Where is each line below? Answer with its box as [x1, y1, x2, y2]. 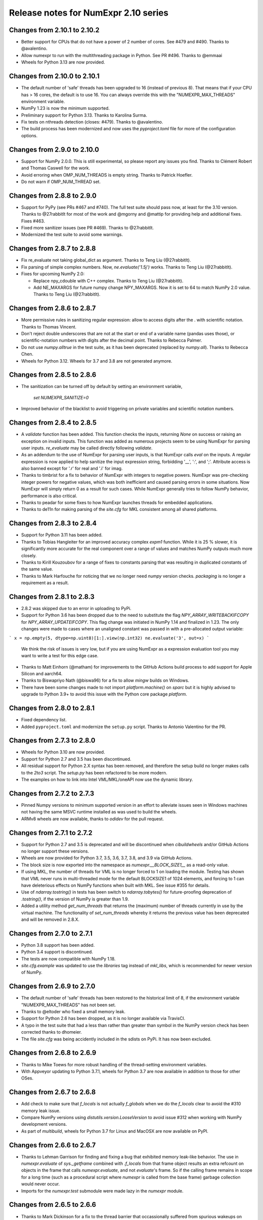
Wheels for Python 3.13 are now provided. [21, 59, 105, 65]
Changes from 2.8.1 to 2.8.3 [9, 592, 95, 601]
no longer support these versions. [21, 848, 90, 854]
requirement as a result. [21, 580, 69, 586]
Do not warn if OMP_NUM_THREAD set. [21, 179, 101, 184]
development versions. [21, 1121, 67, 1127]
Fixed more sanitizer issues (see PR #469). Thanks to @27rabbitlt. [21, 225, 154, 231]
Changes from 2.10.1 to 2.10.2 [9, 26, 100, 34]
